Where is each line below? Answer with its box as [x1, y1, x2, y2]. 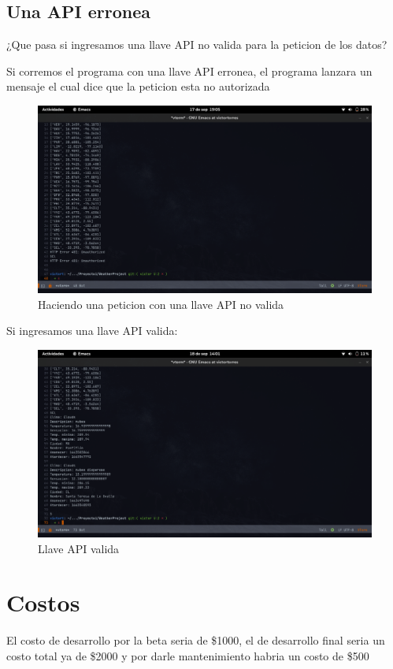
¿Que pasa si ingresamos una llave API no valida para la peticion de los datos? [6, 36, 387, 53]
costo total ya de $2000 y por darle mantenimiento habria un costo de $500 [6, 647, 369, 663]
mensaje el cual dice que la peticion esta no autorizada [6, 78, 270, 95]
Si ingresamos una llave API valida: [6, 322, 178, 339]
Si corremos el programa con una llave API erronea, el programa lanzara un [6, 62, 373, 79]
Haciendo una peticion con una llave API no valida [38, 295, 284, 312]
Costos [6, 586, 80, 619]
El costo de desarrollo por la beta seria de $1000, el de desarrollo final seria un [6, 632, 385, 649]
